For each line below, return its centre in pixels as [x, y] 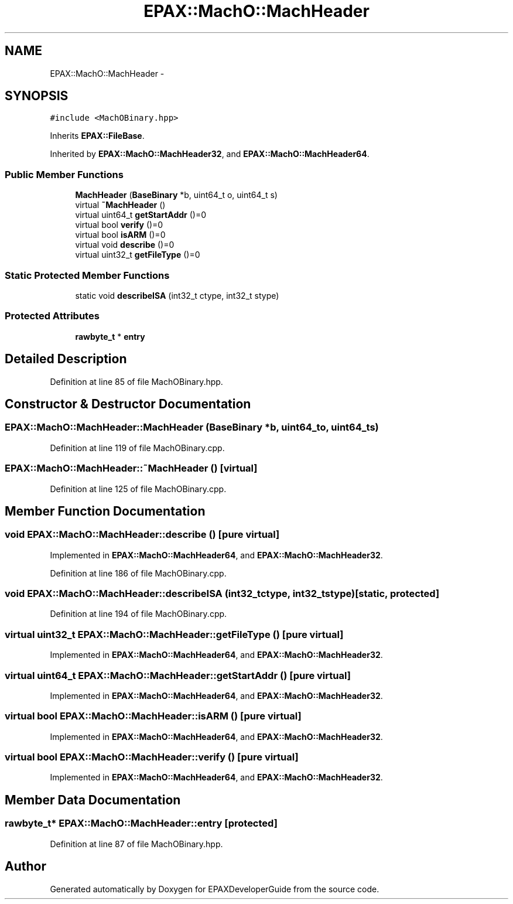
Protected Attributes [52, 316]
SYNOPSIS [37, 96]
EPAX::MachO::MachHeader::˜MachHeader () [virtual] [131, 468]
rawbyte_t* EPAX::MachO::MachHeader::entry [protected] [141, 823]
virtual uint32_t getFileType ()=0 [138, 255]
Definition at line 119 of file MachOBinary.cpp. [137, 448]
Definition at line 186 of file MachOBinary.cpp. [138, 573]
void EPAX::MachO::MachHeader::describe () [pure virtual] [142, 535]
